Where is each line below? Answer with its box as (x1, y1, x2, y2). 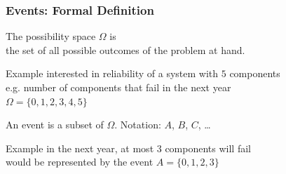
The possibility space (6, 29, 96, 43)
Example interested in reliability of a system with (6, 66, 219, 81)
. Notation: (114, 117, 161, 132)
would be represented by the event (6, 154, 154, 169)
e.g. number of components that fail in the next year (6, 80, 231, 94)
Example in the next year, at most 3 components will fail (6, 140, 251, 155)
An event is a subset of (6, 117, 104, 132)
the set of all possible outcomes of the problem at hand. (6, 42, 245, 57)
